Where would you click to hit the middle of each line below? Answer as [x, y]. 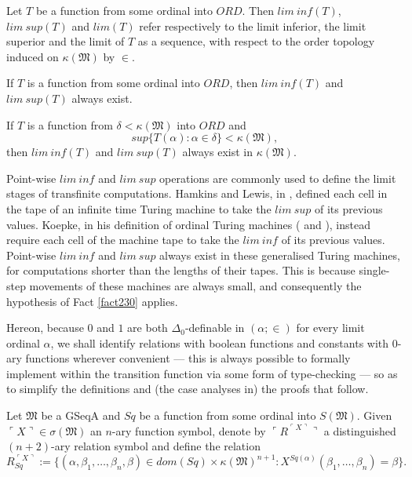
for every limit [330, 328]
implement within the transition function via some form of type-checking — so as [202, 373]
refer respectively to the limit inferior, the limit [253, 25]
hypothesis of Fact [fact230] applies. [92, 301]
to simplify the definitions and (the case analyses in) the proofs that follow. [188, 389]
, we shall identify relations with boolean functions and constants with [220, 342]
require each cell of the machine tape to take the [123, 240]
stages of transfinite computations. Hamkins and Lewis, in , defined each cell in [197, 193]
